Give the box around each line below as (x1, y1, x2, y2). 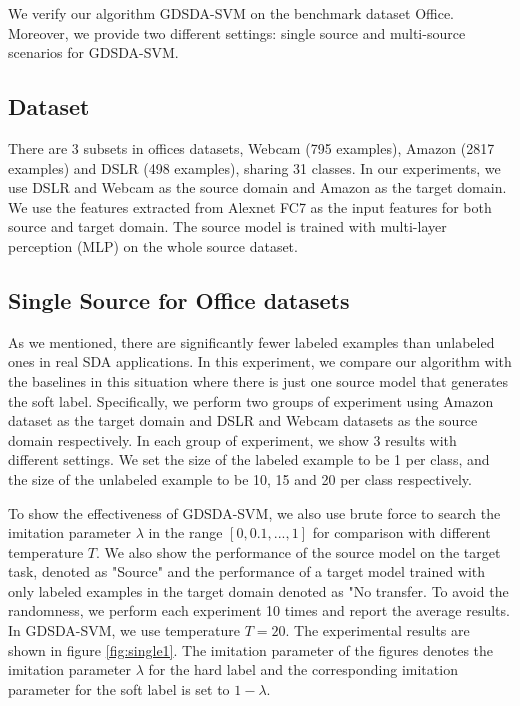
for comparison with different (312, 522, 491, 543)
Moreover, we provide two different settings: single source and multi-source (8, 22, 466, 43)
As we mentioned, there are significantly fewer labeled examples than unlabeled (8, 331, 495, 352)
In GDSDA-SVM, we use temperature (8, 620, 241, 641)
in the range (148, 522, 223, 543)
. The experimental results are (285, 620, 470, 641)
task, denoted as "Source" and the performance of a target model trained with (8, 561, 486, 582)
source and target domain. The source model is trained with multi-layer (8, 216, 447, 237)
